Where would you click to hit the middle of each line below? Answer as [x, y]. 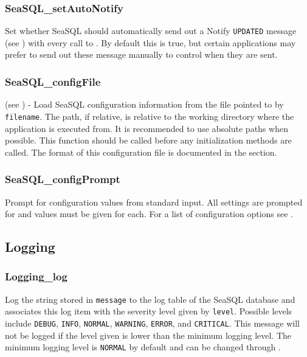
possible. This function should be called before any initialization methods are [148, 140]
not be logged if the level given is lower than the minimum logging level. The [148, 335]
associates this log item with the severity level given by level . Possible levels [149, 311]
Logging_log [36, 276]
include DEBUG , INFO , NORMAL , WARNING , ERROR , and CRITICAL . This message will [152, 323]
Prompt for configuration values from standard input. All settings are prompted [154, 202]
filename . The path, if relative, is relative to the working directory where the [150, 116]
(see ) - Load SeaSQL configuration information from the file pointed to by [144, 104]
